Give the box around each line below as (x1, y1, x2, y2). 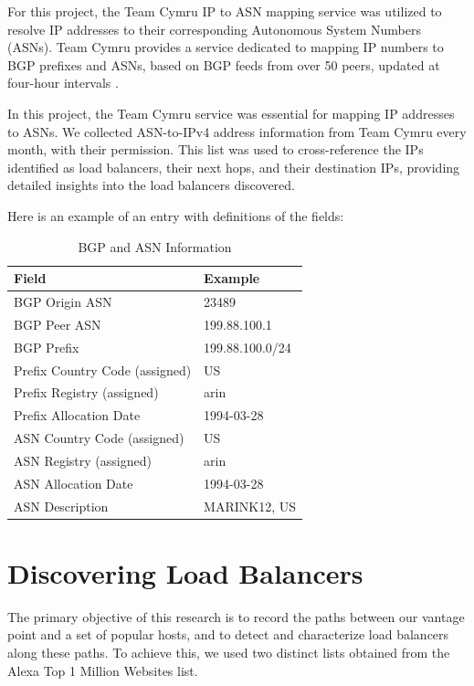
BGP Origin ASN (14, 291, 112, 311)
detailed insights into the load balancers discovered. (7, 175, 295, 195)
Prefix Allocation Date (14, 406, 141, 425)
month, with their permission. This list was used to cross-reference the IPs (7, 140, 424, 159)
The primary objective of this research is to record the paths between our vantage (7, 607, 465, 626)
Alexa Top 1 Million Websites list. (7, 660, 198, 680)
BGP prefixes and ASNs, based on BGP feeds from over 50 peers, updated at (7, 55, 440, 74)
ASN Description (14, 496, 109, 515)
